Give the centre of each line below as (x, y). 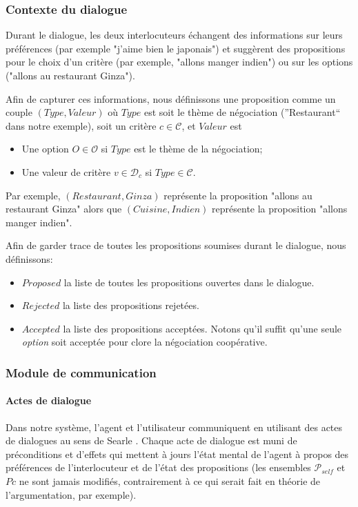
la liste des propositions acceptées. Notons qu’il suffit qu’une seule (202, 328)
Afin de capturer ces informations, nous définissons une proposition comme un (171, 98)
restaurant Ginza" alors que (64, 209)
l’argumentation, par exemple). (71, 494)
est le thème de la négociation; (198, 149)
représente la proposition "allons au (238, 195)
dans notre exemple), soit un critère (81, 125)
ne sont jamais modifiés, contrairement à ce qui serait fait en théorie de (170, 480)
